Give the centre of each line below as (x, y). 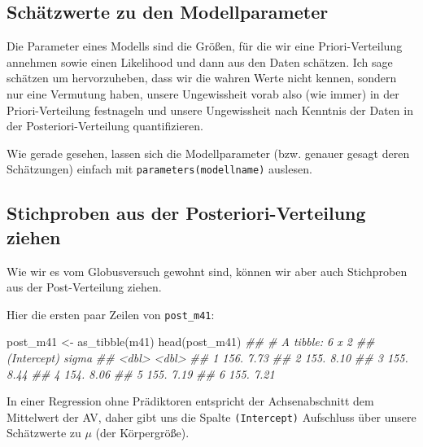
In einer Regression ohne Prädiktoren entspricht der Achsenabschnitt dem (190, 401)
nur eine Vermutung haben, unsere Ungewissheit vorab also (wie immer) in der (203, 93)
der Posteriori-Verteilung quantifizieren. (105, 126)
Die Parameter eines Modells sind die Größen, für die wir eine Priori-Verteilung (205, 46)
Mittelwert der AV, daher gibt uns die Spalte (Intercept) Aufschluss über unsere (211, 416)
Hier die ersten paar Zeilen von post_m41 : (111, 314)
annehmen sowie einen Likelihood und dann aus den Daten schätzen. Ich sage (200, 61)
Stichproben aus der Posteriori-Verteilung (186, 213)
